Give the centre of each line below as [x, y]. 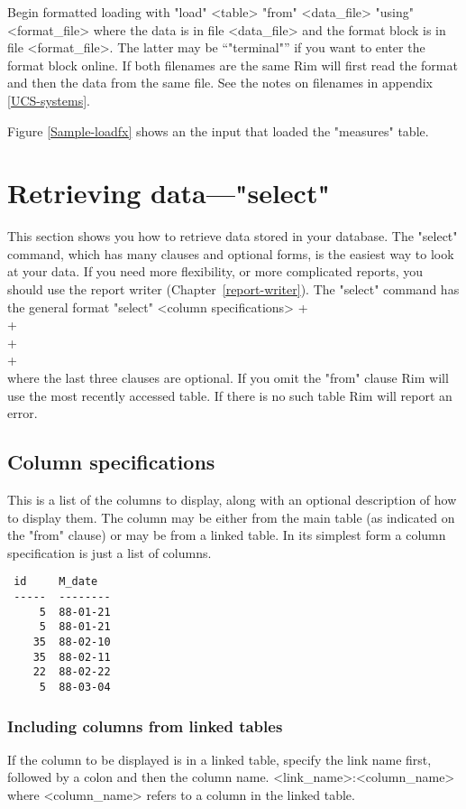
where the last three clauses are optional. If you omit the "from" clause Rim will [228, 378]
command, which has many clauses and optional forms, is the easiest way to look [231, 253]
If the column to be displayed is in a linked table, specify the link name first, [219, 759]
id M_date [56, 582]
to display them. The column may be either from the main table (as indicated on [231, 517]
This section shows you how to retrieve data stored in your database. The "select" [233, 236]
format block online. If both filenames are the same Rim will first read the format [233, 65]
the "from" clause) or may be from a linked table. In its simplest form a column [227, 535]
